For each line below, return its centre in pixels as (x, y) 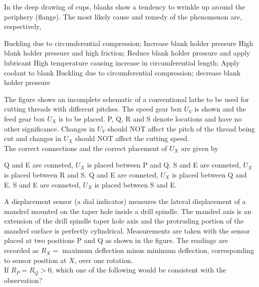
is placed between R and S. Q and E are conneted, (81, 174)
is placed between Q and (209, 174)
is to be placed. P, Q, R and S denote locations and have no (150, 118)
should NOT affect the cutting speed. (132, 138)
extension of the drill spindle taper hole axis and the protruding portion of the (124, 221)
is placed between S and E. (136, 184)
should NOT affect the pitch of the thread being (181, 128)
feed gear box (24, 118)
